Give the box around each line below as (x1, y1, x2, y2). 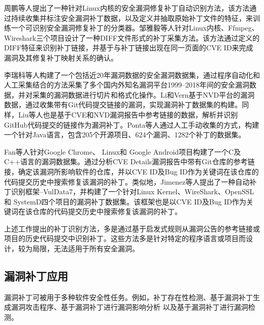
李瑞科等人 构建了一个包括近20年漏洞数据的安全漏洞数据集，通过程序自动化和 (4, 69, 260, 80)
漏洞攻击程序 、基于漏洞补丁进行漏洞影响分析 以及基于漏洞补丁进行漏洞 (11, 302, 248, 312)
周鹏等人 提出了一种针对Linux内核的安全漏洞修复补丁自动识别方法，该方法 (4, 3, 250, 13)
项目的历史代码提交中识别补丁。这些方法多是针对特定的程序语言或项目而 (4, 233, 246, 244)
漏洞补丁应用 (4, 268, 68, 284)
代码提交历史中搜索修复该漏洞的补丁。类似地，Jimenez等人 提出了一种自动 (4, 176, 250, 187)
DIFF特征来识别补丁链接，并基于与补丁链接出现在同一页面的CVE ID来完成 (4, 42, 253, 53)
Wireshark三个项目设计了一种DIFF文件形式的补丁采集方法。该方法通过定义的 (4, 32, 260, 43)
